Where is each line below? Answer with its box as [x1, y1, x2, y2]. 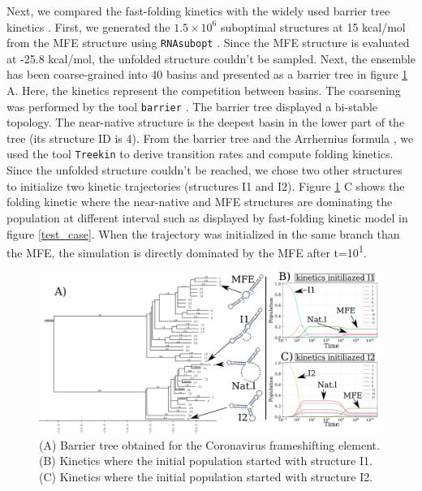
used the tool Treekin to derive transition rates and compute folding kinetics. [6, 145, 394, 162]
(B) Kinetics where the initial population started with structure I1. [39, 452, 372, 469]
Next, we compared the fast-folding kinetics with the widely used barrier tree [6, 2, 390, 19]
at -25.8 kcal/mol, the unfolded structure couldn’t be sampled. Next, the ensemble [6, 50, 416, 67]
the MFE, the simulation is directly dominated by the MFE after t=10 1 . [6, 242, 367, 261]
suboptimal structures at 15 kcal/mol [220, 18, 406, 35]
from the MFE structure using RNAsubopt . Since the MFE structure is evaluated [6, 34, 410, 51]
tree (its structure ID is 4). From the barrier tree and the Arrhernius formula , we [6, 129, 414, 146]
